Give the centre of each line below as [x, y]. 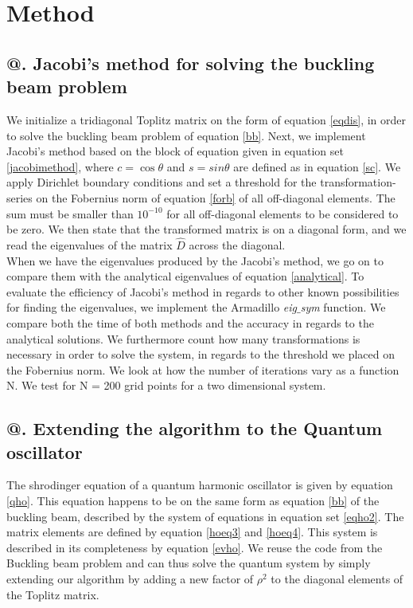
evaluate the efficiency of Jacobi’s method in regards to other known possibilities [203, 291]
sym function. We [343, 307]
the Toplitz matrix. [53, 594]
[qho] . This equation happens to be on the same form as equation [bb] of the [193, 501]
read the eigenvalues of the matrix [90, 244]
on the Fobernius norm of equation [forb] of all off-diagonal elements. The [216, 197]
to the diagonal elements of [337, 579]
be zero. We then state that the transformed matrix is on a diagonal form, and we [206, 229]
